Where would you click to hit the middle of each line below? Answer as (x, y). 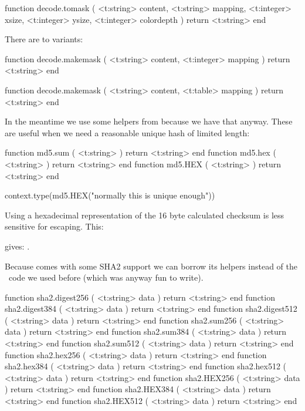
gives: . (17, 246)
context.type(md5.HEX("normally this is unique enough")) (110, 195)
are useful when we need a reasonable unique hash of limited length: (127, 132)
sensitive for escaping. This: (54, 226)
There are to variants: (44, 39)
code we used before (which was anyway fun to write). (106, 277)
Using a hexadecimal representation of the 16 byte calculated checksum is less (145, 215)
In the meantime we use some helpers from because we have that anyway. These (149, 121)
